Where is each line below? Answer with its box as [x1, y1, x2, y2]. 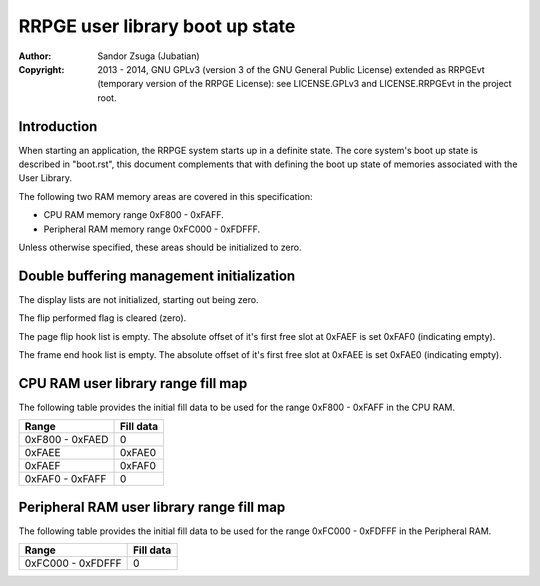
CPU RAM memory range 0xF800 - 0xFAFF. [43, 209, 224, 221]
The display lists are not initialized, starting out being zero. [18, 293, 259, 305]
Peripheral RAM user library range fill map [18, 498, 286, 515]
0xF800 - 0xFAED [24, 433, 109, 447]
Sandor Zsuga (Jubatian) [97, 50, 200, 62]
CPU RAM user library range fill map [18, 375, 248, 392]
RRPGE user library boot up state [18, 15, 296, 37]
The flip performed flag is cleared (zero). [18, 312, 187, 324]
